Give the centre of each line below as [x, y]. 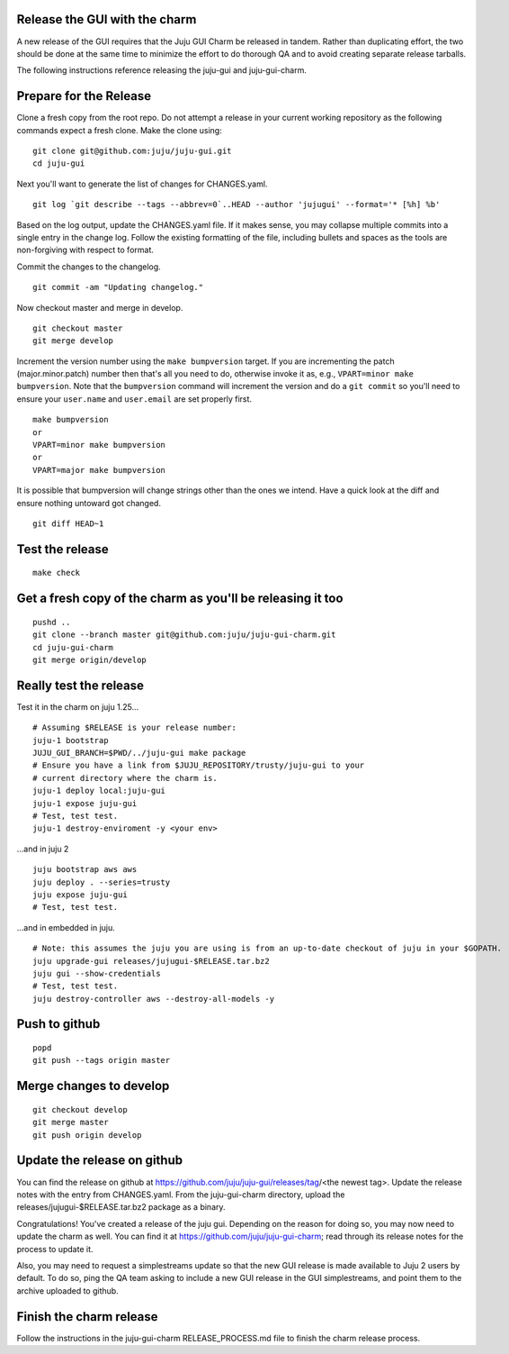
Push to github [58, 1024]
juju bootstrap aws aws [85, 870]
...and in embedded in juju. [66, 927]
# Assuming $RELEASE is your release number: [135, 728]
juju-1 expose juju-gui [85, 803]
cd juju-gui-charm [73, 647]
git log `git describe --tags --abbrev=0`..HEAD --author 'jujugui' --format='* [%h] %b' [237, 204]
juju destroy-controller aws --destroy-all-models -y [153, 999]
